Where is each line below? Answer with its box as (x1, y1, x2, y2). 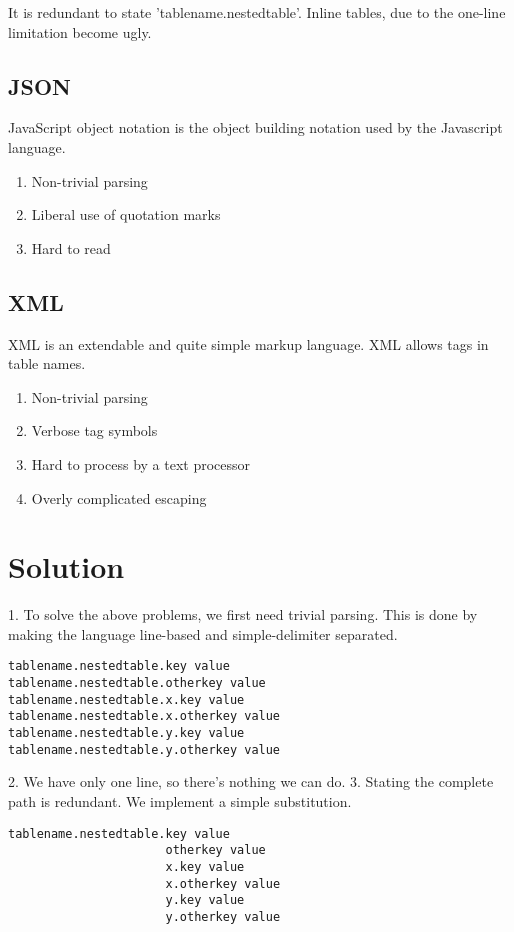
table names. (8, 353, 86, 374)
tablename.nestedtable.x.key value (8, 692, 245, 707)
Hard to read (31, 237, 111, 258)
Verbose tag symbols (31, 420, 158, 441)
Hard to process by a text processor (31, 453, 251, 474)
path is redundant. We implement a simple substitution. (8, 790, 352, 811)
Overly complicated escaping (31, 487, 207, 508)
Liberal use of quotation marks (31, 204, 221, 225)
